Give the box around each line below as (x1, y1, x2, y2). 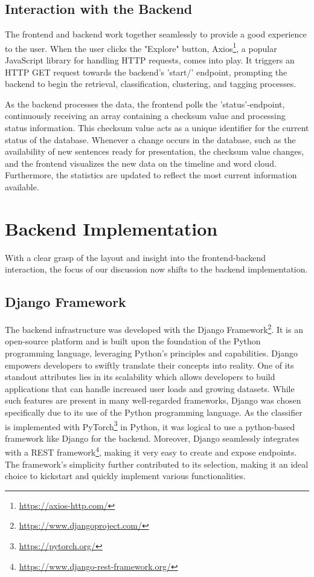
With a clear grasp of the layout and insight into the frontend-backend (5, 251, 266, 263)
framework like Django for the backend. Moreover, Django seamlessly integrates (5, 431, 300, 444)
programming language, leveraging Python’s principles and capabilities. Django (5, 346, 298, 359)
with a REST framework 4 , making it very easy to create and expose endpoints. (5, 444, 297, 458)
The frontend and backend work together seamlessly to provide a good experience (5, 28, 307, 40)
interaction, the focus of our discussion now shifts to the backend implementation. (5, 263, 308, 276)
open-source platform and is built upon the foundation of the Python (5, 335, 261, 347)
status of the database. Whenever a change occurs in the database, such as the (5, 133, 296, 146)
